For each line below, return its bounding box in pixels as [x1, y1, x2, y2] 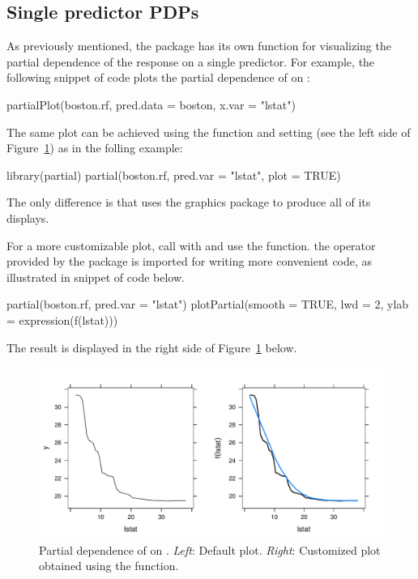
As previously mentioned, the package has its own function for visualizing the [6, 37, 391, 54]
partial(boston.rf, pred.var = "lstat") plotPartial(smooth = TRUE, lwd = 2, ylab [6, 296, 409, 313]
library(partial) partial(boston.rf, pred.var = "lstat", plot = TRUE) [6, 166, 341, 183]
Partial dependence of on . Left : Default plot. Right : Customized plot [39, 541, 381, 558]
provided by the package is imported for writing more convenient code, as [6, 253, 373, 270]
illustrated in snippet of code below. [6, 268, 185, 285]
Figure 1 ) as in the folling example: [6, 139, 183, 156]
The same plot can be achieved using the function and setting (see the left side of [6, 123, 411, 140]
